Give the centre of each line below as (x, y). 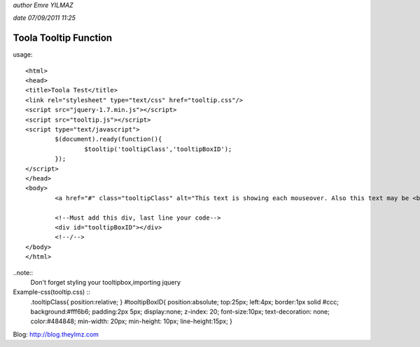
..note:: (23, 272)
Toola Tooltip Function (63, 38)
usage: (23, 55)
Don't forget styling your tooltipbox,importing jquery (106, 282)
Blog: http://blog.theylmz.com (56, 334)
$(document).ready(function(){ (108, 139)
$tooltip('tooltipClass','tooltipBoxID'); (158, 149)
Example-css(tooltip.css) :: (51, 292)
